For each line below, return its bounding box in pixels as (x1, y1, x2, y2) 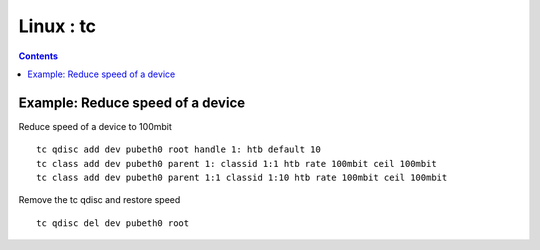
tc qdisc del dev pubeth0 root (36, 217, 190, 229)
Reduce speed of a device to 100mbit (18, 120, 172, 132)
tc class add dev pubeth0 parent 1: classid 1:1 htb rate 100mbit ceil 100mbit (36, 158, 437, 169)
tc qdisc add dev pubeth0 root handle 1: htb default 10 (36, 144, 322, 155)
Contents (18, 50, 59, 62)
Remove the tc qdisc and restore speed (18, 194, 181, 206)
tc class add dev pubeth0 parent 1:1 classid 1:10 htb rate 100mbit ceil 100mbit (36, 172, 448, 184)
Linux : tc (18, 15, 97, 37)
